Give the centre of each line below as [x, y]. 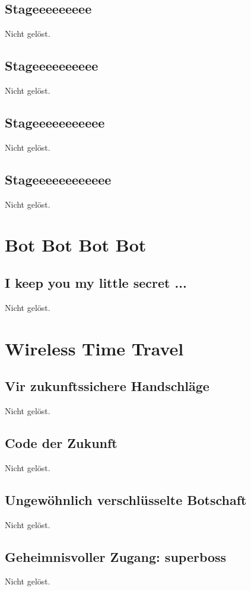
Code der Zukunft [61, 442]
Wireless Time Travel [94, 348]
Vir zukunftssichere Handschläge [107, 386]
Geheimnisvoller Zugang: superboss [116, 556]
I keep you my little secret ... [96, 282]
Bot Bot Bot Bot [76, 245]
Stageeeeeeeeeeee [58, 179]
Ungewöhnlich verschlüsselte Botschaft [126, 499]
